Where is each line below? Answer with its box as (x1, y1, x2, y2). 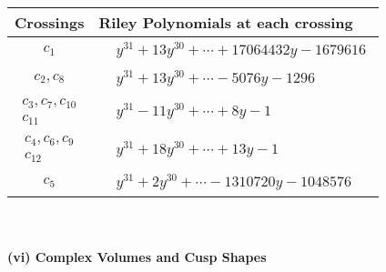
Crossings (15, 12, 85, 33)
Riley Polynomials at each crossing (98, 12, 353, 33)
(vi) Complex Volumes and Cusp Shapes (7, 247, 267, 266)
